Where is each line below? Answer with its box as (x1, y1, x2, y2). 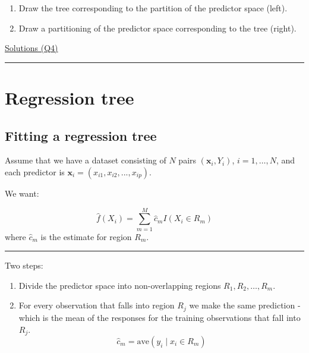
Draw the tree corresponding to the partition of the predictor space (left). (18, 2, 288, 14)
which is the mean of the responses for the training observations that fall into (18, 311, 301, 323)
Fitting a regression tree (5, 126, 157, 144)
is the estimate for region (40, 230, 132, 242)
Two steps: (5, 259, 43, 272)
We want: (5, 187, 39, 199)
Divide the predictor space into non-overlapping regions (18, 279, 221, 291)
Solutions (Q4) (5, 42, 58, 54)
